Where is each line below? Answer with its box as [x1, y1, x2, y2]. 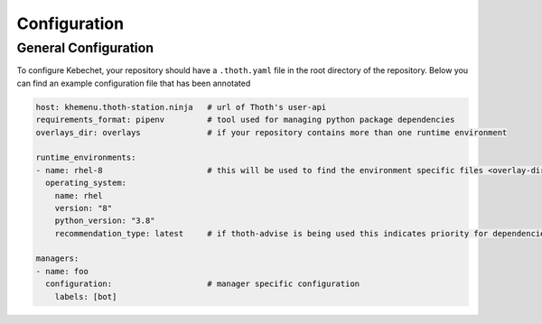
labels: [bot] [54, 292, 117, 301]
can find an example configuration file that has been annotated [16, 78, 251, 88]
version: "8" [54, 203, 113, 213]
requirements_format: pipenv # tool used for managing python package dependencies [35, 115, 455, 125]
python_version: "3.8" [54, 216, 155, 226]
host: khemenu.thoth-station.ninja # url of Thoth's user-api [35, 102, 327, 112]
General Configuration [16, 40, 154, 56]
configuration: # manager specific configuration [45, 279, 360, 289]
